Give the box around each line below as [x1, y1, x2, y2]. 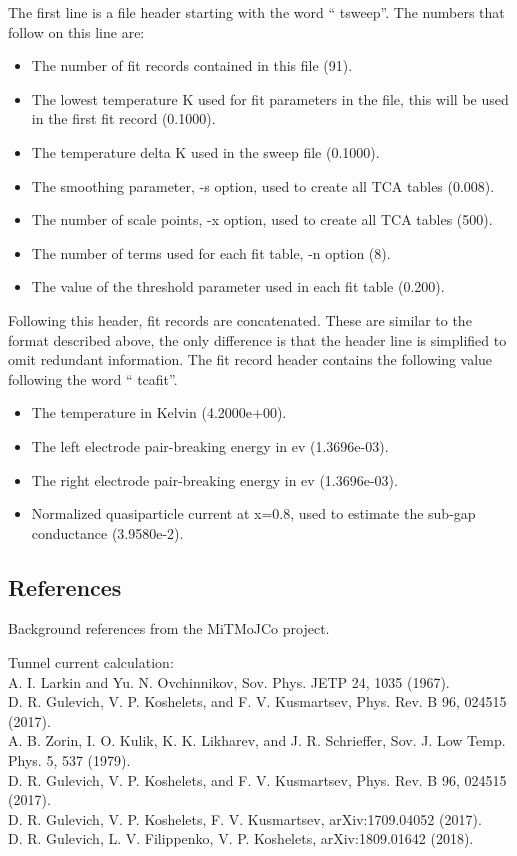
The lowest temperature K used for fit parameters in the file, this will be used [31, 88, 509, 109]
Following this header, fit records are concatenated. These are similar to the [8, 309, 472, 330]
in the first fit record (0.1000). [31, 108, 216, 129]
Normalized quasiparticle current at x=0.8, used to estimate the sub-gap [31, 503, 476, 524]
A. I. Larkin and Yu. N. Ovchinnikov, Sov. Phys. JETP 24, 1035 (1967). [8, 671, 450, 692]
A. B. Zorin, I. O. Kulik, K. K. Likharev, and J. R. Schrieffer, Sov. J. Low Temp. [8, 730, 506, 751]
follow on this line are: [8, 21, 145, 42]
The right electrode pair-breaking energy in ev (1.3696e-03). [31, 469, 398, 490]
